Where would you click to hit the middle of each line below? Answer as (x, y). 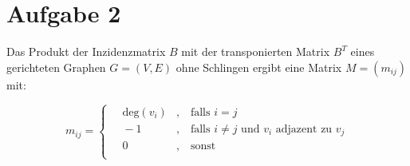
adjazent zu (304, 129)
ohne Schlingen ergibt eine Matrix (259, 67)
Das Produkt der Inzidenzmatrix (86, 51)
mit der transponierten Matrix (256, 51)
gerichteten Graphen (56, 67)
